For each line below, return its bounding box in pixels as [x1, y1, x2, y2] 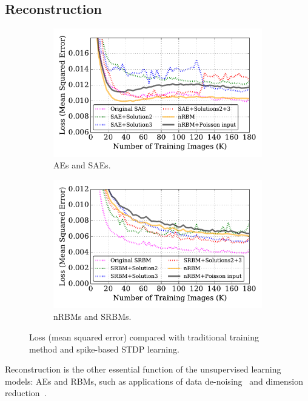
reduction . [5, 386, 47, 399]
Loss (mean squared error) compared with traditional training [29, 330, 259, 343]
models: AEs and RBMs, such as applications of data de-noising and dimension [5, 374, 303, 387]
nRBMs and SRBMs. [53, 310, 132, 323]
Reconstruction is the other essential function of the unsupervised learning [5, 363, 281, 376]
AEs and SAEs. [53, 159, 111, 171]
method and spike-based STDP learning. [29, 342, 179, 355]
